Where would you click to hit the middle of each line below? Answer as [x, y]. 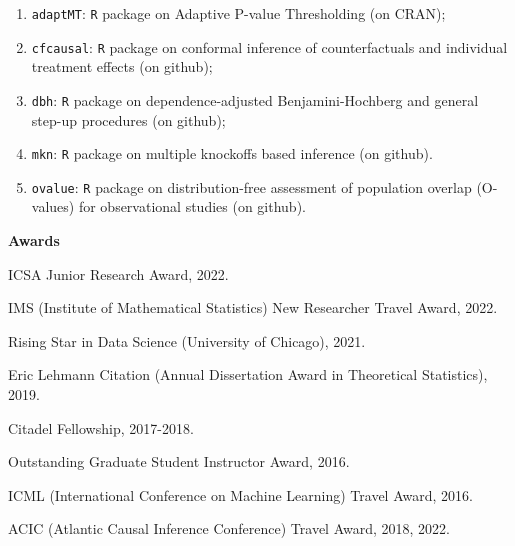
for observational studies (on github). [192, 206]
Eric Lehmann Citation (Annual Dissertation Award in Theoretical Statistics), [248, 374]
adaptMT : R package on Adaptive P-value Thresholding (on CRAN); [238, 13]
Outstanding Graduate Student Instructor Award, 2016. [179, 461]
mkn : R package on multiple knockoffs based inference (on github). [232, 153]
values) [53, 206]
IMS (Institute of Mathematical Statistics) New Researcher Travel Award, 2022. [253, 307]
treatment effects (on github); [122, 66]
